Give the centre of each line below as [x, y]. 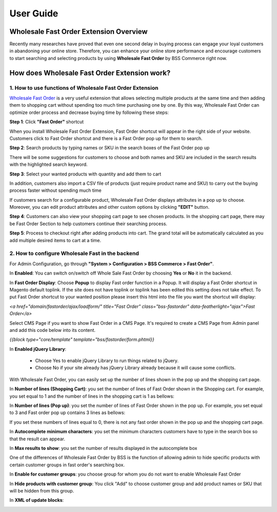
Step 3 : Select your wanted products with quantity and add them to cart [85, 174]
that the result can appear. [37, 439]
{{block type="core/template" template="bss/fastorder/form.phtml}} [82, 340]
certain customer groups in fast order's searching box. [67, 465]
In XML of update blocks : [37, 500]
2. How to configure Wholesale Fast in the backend [74, 253]
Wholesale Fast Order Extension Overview [78, 32]
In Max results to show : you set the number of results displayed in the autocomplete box [103, 448]
